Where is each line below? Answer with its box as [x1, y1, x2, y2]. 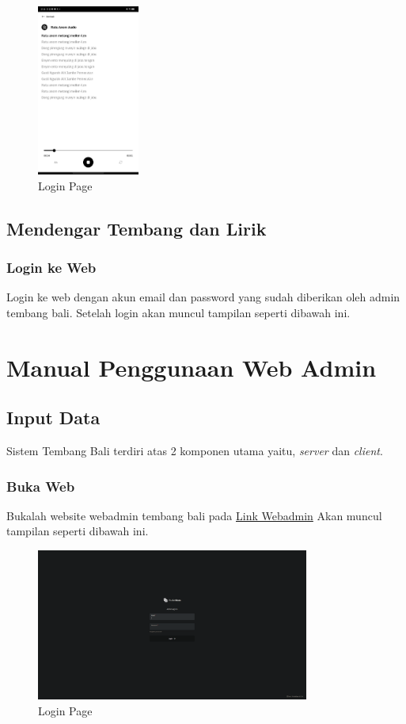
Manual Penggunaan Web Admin [6, 351, 377, 383]
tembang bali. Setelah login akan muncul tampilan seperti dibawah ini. [6, 304, 351, 320]
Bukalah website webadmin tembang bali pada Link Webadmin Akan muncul [6, 507, 382, 523]
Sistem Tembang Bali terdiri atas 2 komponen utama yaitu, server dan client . [6, 442, 383, 459]
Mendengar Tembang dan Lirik [6, 216, 267, 240]
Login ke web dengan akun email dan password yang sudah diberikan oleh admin [6, 289, 400, 305]
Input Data [6, 405, 101, 430]
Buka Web [6, 476, 75, 496]
